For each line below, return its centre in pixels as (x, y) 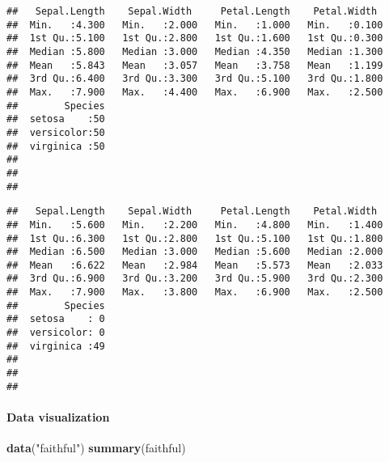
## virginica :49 (56, 346)
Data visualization (58, 416)
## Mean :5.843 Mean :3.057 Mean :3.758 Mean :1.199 (195, 65)
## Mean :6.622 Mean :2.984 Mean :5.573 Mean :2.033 (195, 265)
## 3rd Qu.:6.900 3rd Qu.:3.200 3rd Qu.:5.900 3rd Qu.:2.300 (195, 279)
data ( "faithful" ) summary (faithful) (96, 448)
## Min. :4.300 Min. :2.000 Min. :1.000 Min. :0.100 (195, 25)
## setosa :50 (56, 119)
